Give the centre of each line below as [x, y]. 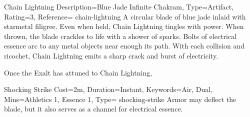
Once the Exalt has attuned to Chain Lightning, [78, 72]
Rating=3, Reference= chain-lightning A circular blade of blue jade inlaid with [125, 16]
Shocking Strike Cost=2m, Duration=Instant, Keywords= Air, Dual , [108, 89]
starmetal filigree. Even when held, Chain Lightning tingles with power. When [124, 26]
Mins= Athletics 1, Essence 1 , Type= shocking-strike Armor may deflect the [120, 99]
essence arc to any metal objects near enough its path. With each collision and [124, 46]
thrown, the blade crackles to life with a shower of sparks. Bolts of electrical [120, 36]
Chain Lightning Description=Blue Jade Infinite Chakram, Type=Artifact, [119, 6]
